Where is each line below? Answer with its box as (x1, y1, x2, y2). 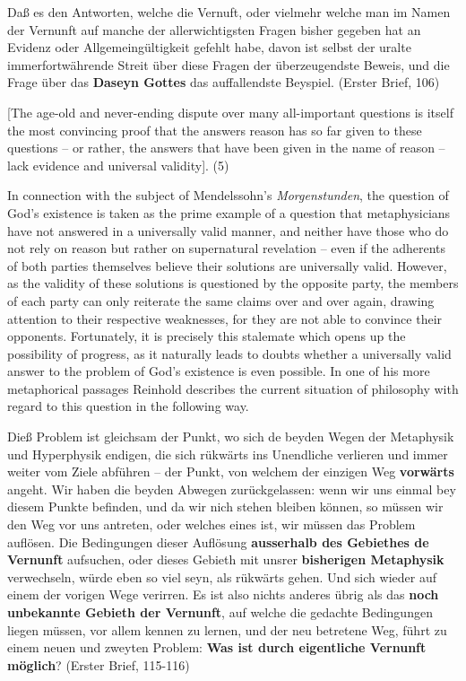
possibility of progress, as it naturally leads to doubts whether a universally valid (7, 344, 452, 362)
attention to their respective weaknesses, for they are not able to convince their (7, 309, 443, 327)
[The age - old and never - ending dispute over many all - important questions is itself (7, 102, 453, 121)
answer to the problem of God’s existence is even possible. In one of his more (7, 362, 430, 380)
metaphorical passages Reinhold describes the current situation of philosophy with (7, 379, 459, 397)
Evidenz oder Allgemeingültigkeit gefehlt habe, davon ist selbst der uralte (7, 38, 411, 57)
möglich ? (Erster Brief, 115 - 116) (7, 655, 190, 674)
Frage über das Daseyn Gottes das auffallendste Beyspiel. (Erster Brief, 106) (7, 73, 440, 92)
